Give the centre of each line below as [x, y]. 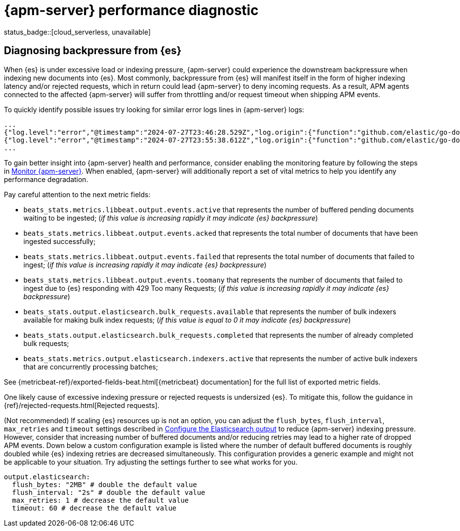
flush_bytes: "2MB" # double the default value [105, 484]
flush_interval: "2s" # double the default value [109, 492]
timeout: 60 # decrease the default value [94, 508]
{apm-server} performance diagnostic [131, 10]
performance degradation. [46, 179]
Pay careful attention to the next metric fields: [77, 194]
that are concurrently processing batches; [91, 367]
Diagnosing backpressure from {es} [93, 51]
